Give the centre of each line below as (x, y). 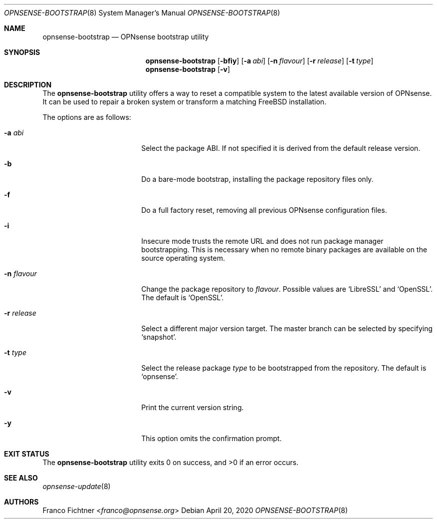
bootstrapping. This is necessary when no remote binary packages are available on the (284, 250)
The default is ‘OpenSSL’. (183, 297)
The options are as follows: (87, 117)
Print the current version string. (193, 407)
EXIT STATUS (27, 454)
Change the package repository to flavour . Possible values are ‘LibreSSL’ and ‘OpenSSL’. (287, 289)
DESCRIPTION (28, 85)
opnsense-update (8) (77, 486)
